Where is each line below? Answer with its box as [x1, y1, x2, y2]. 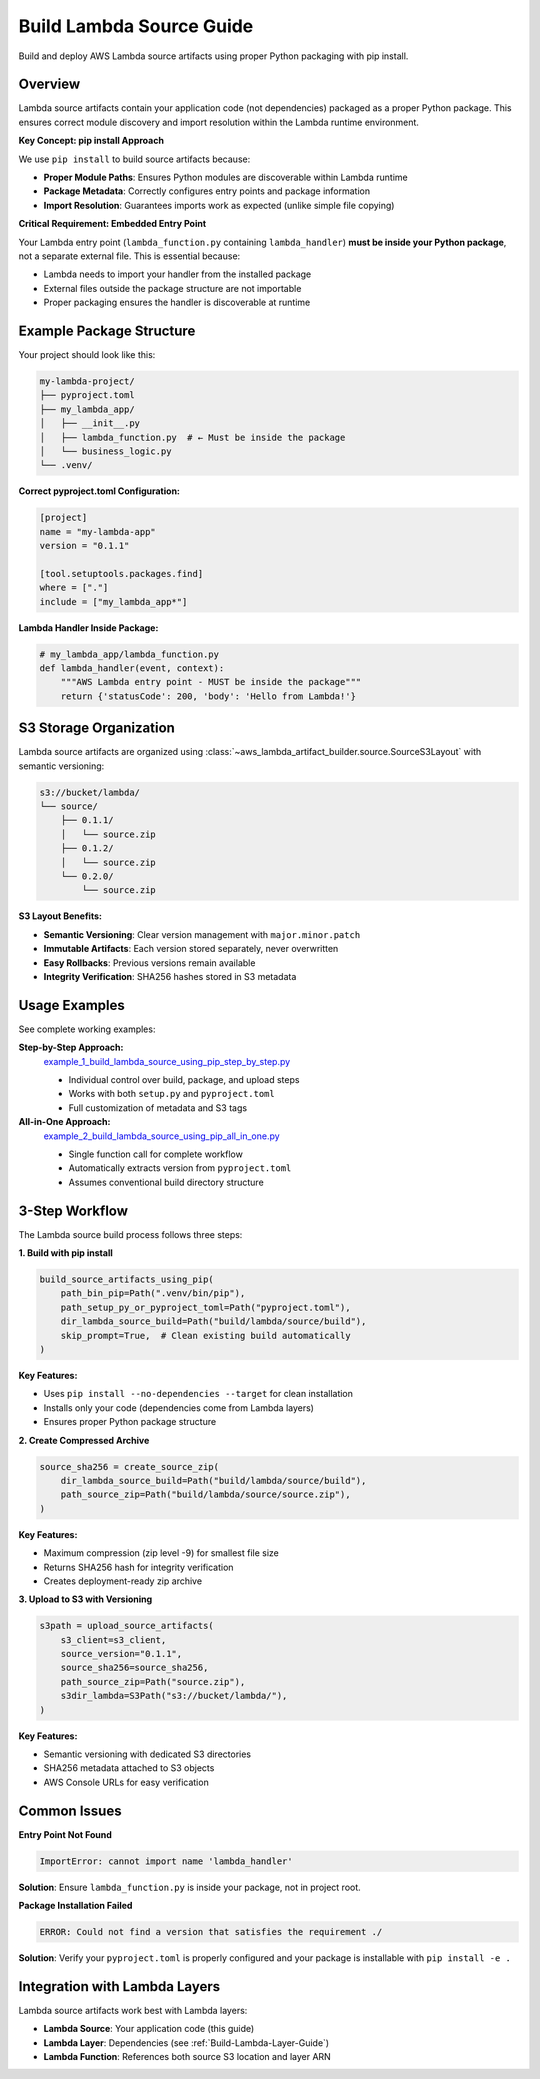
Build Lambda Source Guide [18, 15, 254, 37]
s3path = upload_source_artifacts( [39, 1620, 214, 1632]
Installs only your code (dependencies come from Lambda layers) [43, 1401, 315, 1414]
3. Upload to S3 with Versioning [18, 1593, 153, 1605]
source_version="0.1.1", [60, 1648, 183, 1660]
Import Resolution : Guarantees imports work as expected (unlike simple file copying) [43, 199, 395, 211]
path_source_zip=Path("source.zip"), [60, 1676, 246, 1687]
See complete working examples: [18, 1023, 156, 1035]
